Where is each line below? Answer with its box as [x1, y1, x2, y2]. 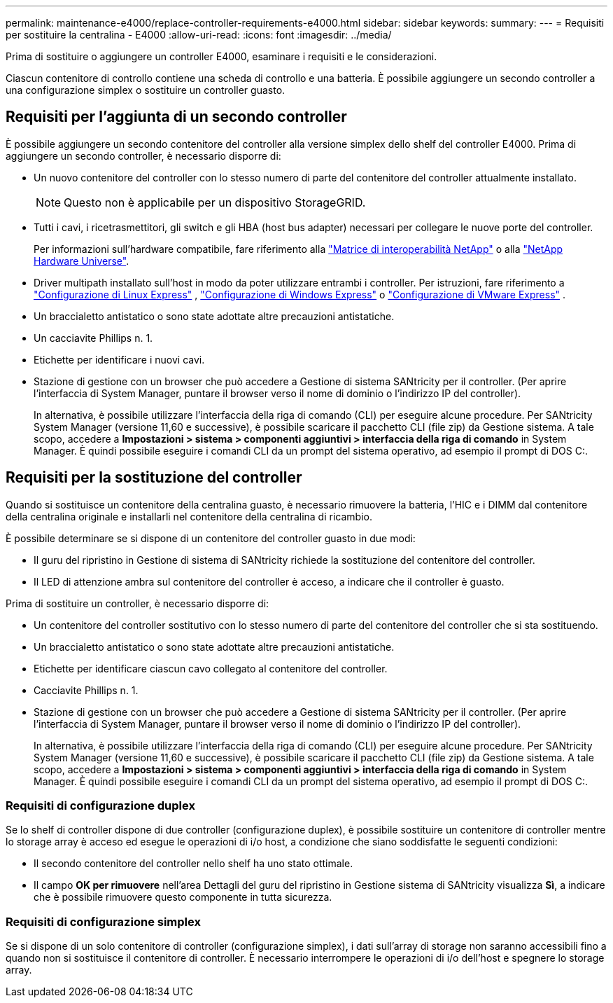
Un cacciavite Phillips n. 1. [34, 331, 153, 344]
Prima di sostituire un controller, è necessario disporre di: [6, 597, 269, 609]
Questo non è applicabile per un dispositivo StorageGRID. [64, 195, 366, 209]
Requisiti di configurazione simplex [6, 914, 201, 929]
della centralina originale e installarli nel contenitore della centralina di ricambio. [6, 510, 372, 523]
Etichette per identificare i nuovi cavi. [34, 353, 205, 366]
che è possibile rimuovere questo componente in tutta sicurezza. [34, 891, 332, 904]
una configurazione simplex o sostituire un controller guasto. [6, 84, 286, 96]
